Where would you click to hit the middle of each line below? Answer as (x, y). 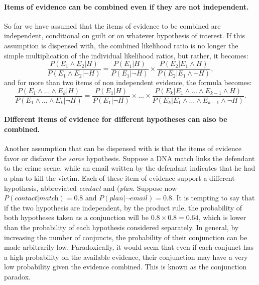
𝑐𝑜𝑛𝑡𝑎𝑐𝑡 (26, 199)
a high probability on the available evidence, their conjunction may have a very (126, 257)
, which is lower (222, 217)
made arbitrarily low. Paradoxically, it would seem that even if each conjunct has (129, 247)
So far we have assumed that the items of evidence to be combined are (112, 25)
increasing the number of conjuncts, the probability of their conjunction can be (126, 237)
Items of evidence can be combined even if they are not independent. (126, 6)
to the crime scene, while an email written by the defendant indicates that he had (130, 168)
